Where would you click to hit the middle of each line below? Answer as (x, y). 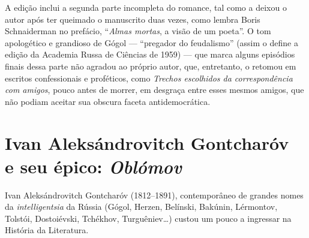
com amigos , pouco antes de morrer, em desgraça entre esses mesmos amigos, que (154, 90)
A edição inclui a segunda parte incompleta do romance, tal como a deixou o (146, 7)
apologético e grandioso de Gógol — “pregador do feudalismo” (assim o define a (151, 42)
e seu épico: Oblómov (93, 166)
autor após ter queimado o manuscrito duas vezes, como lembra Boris (133, 19)
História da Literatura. (47, 230)
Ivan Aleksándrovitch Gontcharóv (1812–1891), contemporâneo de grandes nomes (154, 195)
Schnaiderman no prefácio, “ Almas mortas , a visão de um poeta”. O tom (138, 31)
